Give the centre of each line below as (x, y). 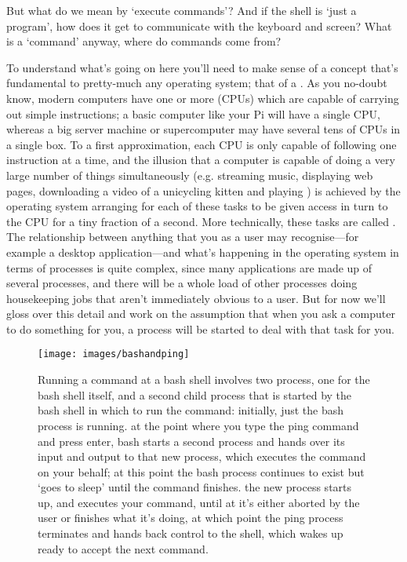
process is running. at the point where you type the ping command (198, 425)
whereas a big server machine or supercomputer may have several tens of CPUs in (203, 129)
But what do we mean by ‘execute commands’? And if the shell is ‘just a (182, 10)
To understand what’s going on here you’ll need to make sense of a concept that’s (202, 67)
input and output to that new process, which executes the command (202, 456)
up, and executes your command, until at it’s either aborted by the (199, 502)
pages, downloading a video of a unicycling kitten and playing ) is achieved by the (203, 190)
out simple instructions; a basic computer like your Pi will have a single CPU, (193, 113)
